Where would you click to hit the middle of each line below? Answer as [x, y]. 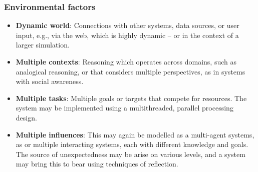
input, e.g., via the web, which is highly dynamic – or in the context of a [127, 35]
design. [26, 117]
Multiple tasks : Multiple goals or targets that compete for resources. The [131, 98]
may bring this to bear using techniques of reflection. [97, 164]
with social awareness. [50, 81]
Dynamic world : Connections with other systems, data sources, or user [127, 25]
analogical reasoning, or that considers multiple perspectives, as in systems [131, 71]
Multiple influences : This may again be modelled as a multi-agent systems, [135, 134]
